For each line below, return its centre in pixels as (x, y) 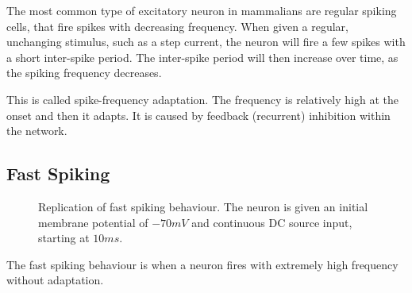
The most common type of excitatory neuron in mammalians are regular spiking (202, 10)
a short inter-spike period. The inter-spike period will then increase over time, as (202, 57)
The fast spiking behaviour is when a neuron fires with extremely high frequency (202, 264)
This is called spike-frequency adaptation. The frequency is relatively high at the (202, 99)
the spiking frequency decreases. (84, 73)
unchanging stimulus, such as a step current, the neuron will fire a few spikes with (206, 42)
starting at (64, 238)
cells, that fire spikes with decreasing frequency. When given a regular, (178, 26)
